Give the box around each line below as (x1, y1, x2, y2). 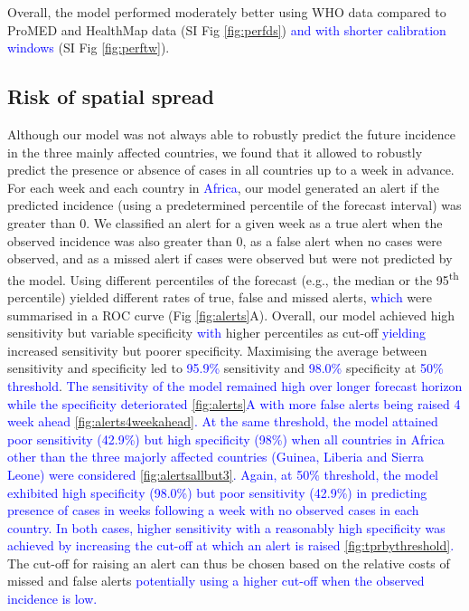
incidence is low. (7, 589, 98, 608)
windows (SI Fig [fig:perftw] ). (7, 38, 170, 57)
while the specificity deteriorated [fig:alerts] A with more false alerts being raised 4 (7, 394, 461, 413)
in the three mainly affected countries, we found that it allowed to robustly (7, 142, 423, 161)
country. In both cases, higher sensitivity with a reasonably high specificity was (7, 518, 446, 537)
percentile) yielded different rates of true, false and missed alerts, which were (7, 287, 432, 306)
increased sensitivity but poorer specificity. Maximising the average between (7, 340, 427, 359)
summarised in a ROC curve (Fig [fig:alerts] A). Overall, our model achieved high (7, 305, 455, 324)
